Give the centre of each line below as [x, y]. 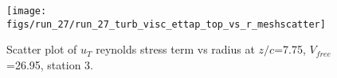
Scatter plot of [42, 49]
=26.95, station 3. [50, 64]
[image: [27, 11]
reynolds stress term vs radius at [175, 49]
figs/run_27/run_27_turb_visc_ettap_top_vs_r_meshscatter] [166, 24]
